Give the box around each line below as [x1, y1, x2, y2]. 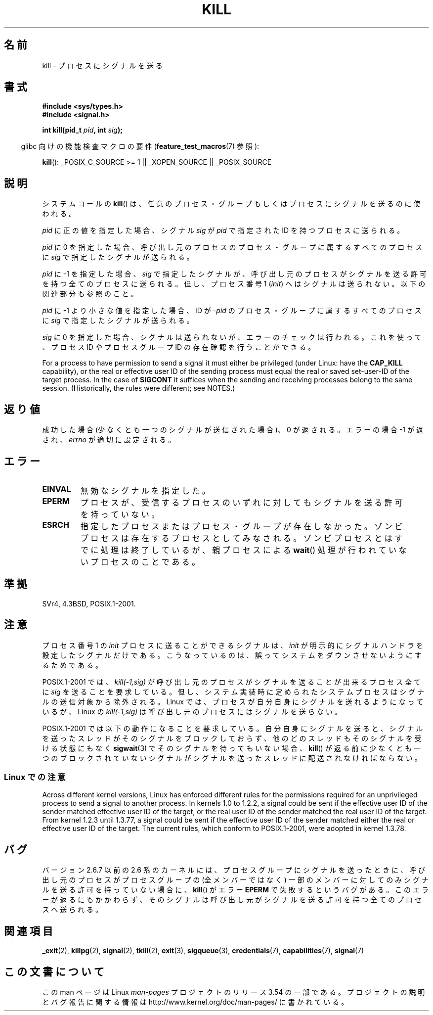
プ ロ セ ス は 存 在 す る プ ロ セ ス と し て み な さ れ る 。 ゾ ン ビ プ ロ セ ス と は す [80, 533, 403, 543]
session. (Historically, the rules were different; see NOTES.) [42, 384, 235, 393]
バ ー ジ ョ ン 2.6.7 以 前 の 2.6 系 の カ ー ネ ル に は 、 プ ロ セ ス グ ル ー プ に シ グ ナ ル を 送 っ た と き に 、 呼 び [42, 866, 425, 875]
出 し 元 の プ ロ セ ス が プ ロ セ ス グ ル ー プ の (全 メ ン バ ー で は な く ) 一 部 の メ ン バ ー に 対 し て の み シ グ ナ [42, 876, 429, 884]
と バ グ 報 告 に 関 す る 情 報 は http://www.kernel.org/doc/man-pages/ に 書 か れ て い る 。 [42, 997, 348, 1006]
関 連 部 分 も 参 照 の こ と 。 [42, 289, 138, 298]
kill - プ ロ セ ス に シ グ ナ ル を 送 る [42, 61, 163, 70]
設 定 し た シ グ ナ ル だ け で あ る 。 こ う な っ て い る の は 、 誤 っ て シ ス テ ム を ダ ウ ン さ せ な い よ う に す [42, 650, 422, 659]
